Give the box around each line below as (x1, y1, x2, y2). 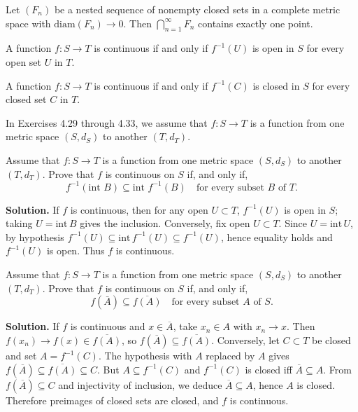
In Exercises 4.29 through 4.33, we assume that (6, 115, 208, 130)
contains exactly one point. (198, 15, 313, 30)
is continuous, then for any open (70, 202, 208, 217)
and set (6, 348, 37, 363)
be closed (312, 333, 351, 348)
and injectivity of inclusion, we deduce (58, 377, 222, 392)
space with (6, 15, 51, 30)
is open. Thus (46, 243, 105, 258)
